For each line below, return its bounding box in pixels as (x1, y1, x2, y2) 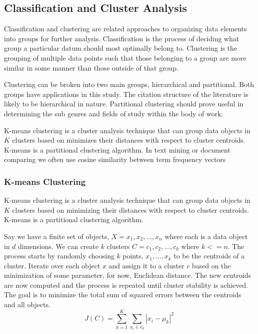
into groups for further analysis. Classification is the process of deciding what (4, 33, 239, 43)
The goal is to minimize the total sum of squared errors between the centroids (4, 289, 242, 300)
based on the (192, 260, 231, 270)
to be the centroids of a (173, 250, 245, 261)
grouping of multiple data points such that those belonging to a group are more (4, 52, 247, 63)
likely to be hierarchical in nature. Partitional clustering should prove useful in (4, 98, 244, 109)
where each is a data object (165, 231, 248, 241)
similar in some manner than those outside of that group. (4, 62, 178, 73)
